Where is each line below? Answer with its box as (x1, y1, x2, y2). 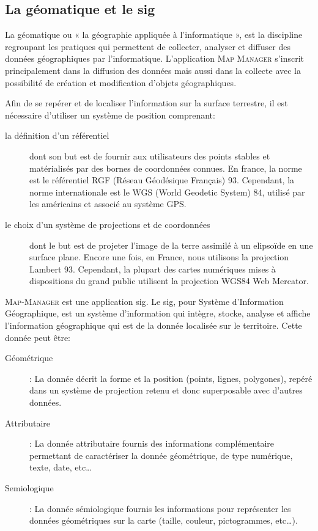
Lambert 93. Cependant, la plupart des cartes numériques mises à (29, 262, 276, 275)
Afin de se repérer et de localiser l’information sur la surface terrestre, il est (5, 97, 288, 109)
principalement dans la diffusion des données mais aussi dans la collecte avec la (5, 64, 301, 76)
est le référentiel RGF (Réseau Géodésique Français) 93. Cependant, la (29, 174, 295, 186)
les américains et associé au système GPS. (29, 197, 187, 210)
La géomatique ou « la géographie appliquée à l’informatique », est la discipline (5, 28, 303, 41)
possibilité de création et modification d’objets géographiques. (5, 76, 237, 89)
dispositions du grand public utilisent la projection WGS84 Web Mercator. (29, 274, 309, 287)
